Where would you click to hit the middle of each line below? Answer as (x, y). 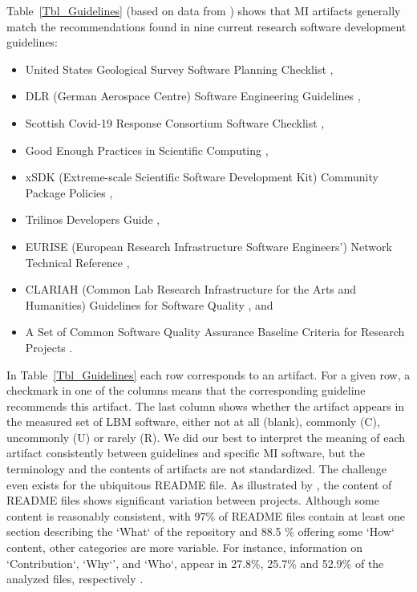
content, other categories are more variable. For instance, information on (184, 547)
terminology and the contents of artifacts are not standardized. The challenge (197, 469)
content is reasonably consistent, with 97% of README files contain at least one (206, 515)
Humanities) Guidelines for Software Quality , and (149, 304)
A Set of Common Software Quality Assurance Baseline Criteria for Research (215, 332)
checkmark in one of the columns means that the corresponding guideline (186, 390)
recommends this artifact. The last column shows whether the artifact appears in (206, 405)
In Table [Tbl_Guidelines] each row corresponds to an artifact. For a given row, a (208, 374)
